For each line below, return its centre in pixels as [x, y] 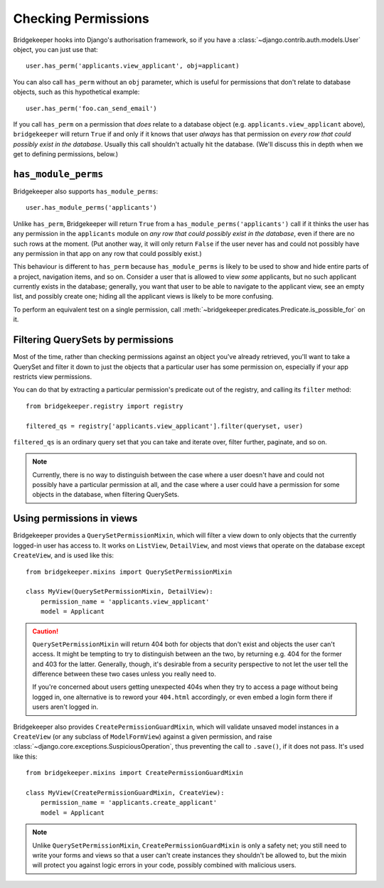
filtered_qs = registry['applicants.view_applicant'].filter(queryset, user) [165, 426]
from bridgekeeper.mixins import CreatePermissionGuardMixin [134, 773]
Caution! [46, 631]
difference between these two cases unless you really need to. [124, 674]
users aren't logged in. [65, 707]
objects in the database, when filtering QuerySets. [106, 495]
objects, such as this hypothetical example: [76, 92]
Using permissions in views [75, 519]
